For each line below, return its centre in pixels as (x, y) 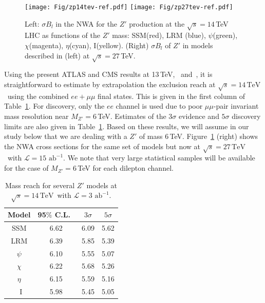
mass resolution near (36, 116)
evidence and (199, 116)
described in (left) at (57, 55)
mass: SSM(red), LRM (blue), (159, 35)
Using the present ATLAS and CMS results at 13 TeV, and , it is (108, 74)
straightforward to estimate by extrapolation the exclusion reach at (110, 84)
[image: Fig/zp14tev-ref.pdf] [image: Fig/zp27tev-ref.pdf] (129, 7)
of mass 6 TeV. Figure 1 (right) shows (198, 136)
